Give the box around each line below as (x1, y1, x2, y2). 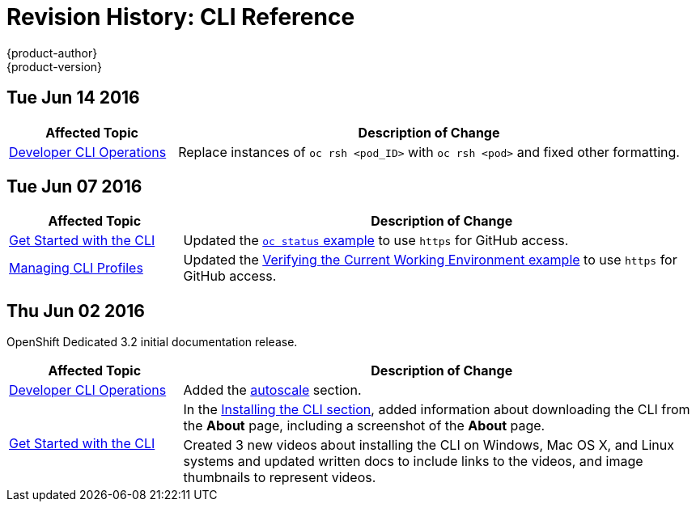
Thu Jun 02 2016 (6, 300, 145, 321)
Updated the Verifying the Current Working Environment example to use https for (183, 252, 677, 269)
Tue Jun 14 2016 (6, 87, 140, 108)
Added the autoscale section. (183, 382, 362, 399)
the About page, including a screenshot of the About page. (183, 417, 545, 434)
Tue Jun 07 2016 (6, 176, 142, 197)
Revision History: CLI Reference (6, 3, 355, 31)
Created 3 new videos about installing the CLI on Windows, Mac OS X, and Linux (183, 437, 674, 454)
